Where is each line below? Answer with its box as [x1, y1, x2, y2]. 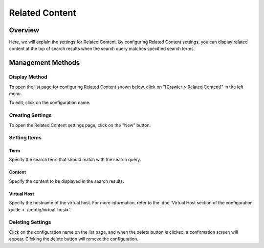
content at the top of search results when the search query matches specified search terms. [9, 46, 195, 51]
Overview [9, 26, 40, 34]
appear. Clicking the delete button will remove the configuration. [9, 236, 139, 242]
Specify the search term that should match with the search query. [9, 157, 141, 163]
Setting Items [9, 134, 42, 141]
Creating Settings [9, 112, 52, 119]
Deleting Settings [9, 219, 51, 225]
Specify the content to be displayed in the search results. [9, 178, 124, 184]
